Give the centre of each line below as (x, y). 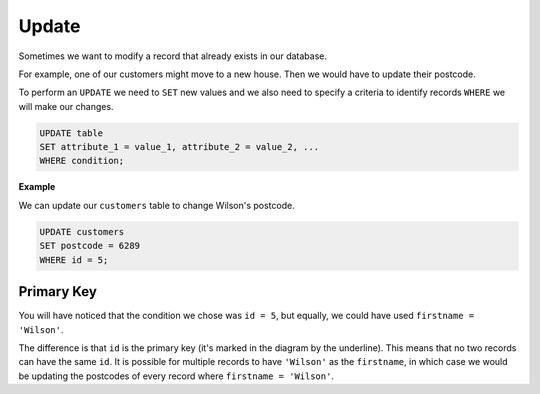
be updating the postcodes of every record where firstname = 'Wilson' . (176, 376)
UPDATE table (71, 133)
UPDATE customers (82, 231)
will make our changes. (66, 106)
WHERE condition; (82, 161)
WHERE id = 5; (74, 259)
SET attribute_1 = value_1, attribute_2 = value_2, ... (179, 147)
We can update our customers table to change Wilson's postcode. (156, 205)
